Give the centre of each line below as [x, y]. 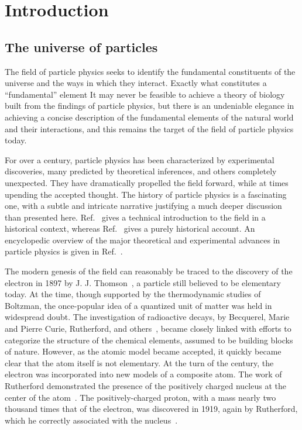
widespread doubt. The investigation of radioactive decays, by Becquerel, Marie [147, 317]
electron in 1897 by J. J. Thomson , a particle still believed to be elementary [143, 282]
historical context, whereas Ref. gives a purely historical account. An [130, 228]
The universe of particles [81, 47]
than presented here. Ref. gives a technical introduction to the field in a [135, 217]
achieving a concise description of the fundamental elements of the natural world [149, 117]
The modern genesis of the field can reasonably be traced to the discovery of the [149, 271]
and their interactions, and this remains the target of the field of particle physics [149, 128]
